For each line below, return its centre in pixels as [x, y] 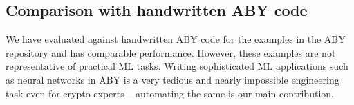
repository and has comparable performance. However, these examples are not [171, 52]
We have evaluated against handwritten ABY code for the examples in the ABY [176, 39]
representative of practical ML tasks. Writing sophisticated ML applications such [177, 66]
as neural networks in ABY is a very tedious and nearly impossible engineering [173, 79]
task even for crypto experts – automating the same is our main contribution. [170, 93]
